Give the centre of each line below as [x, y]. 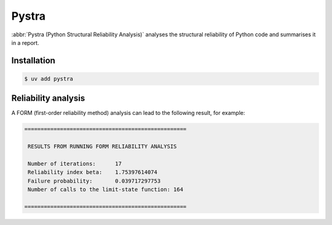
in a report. [25, 42]
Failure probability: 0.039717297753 [94, 181]
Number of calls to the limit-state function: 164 [106, 190]
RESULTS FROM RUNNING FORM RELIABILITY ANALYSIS [102, 147]
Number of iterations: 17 [75, 164]
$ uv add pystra [49, 79]
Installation [33, 61]
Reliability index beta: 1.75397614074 [93, 172]
